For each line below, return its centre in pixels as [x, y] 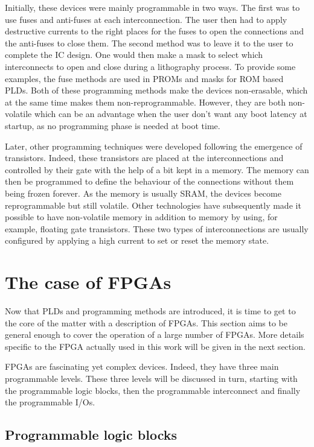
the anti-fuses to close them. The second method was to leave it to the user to [149, 43]
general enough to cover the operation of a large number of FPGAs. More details [155, 334]
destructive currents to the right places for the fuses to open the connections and [154, 31]
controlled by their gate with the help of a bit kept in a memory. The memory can [157, 169]
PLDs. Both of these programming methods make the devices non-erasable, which [156, 90]
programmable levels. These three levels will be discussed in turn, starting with [151, 378]
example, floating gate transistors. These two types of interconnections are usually [157, 228]
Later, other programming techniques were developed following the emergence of [154, 146]
